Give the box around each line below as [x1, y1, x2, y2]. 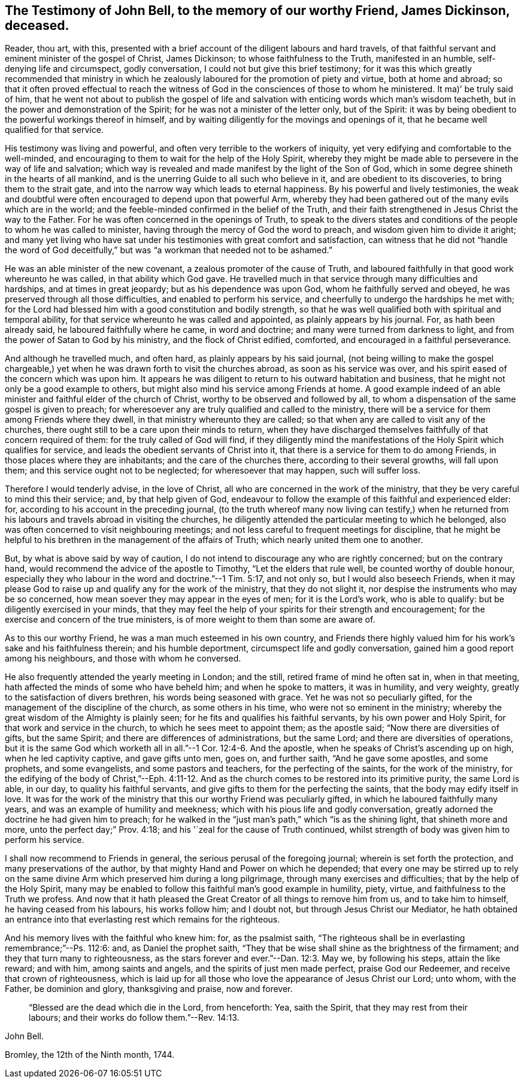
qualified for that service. [5, 125, 104, 135]
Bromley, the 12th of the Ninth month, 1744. [5, 1049, 175, 1060]
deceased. [5, 18, 69, 33]
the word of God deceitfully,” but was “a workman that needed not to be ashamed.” [5, 245, 332, 256]
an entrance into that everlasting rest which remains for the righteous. [5, 914, 280, 925]
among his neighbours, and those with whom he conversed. [5, 653, 241, 664]
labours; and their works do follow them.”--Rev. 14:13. [29, 1012, 240, 1023]
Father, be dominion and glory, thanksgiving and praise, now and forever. [5, 984, 293, 994]
